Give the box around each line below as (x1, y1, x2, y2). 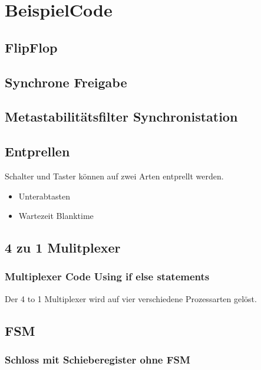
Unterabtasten (18, 189, 71, 202)
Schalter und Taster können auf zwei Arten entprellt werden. (5, 169, 224, 182)
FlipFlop (5, 38, 58, 56)
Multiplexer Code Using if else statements (5, 269, 210, 284)
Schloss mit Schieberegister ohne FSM (5, 352, 190, 366)
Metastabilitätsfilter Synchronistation (5, 107, 238, 126)
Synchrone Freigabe (5, 73, 127, 91)
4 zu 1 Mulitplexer (5, 238, 121, 257)
